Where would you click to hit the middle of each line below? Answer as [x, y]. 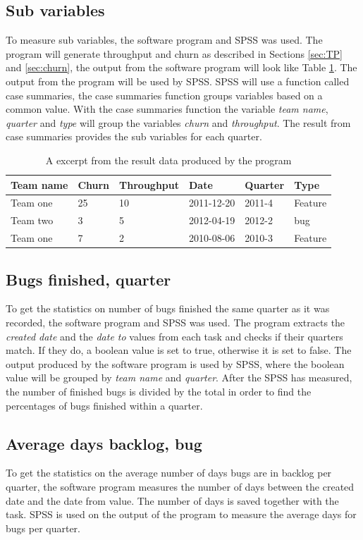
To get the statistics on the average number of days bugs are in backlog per [169, 473]
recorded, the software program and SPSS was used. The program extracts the [176, 322]
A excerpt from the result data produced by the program [168, 160]
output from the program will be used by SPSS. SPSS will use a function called [178, 81]
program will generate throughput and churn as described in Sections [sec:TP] [174, 53]
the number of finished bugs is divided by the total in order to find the [159, 391]
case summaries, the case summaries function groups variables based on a [164, 95]
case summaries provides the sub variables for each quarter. [134, 136]
